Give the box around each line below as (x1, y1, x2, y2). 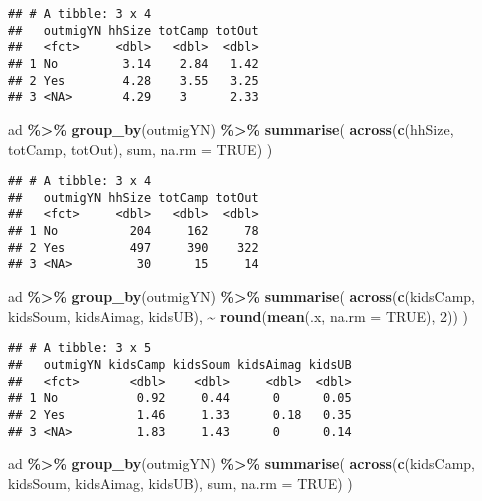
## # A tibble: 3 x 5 (8, 341, 152, 356)
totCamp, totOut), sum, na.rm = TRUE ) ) (8, 138, 273, 159)
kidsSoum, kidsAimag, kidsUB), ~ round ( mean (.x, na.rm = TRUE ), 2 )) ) (8, 305, 468, 326)
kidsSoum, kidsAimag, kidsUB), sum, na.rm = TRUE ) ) (8, 472, 353, 493)
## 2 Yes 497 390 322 (8, 240, 259, 255)
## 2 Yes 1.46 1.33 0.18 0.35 (8, 407, 352, 422)
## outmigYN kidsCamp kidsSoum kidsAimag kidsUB (8, 357, 352, 372)
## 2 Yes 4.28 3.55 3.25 (8, 73, 259, 88)
